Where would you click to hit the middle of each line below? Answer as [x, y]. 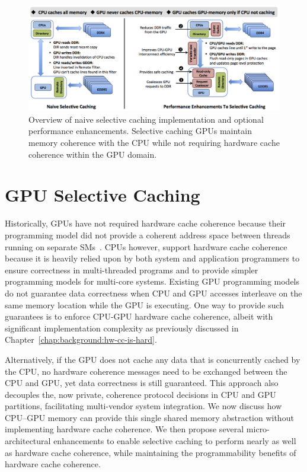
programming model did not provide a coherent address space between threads [148, 235]
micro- [258, 429]
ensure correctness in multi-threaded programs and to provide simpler [132, 270]
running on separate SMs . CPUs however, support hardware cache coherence [146, 246]
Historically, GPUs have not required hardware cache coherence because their [145, 223]
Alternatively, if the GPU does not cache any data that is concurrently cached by [153, 359]
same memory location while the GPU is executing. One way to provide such [145, 304]
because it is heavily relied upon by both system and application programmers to [152, 258]
